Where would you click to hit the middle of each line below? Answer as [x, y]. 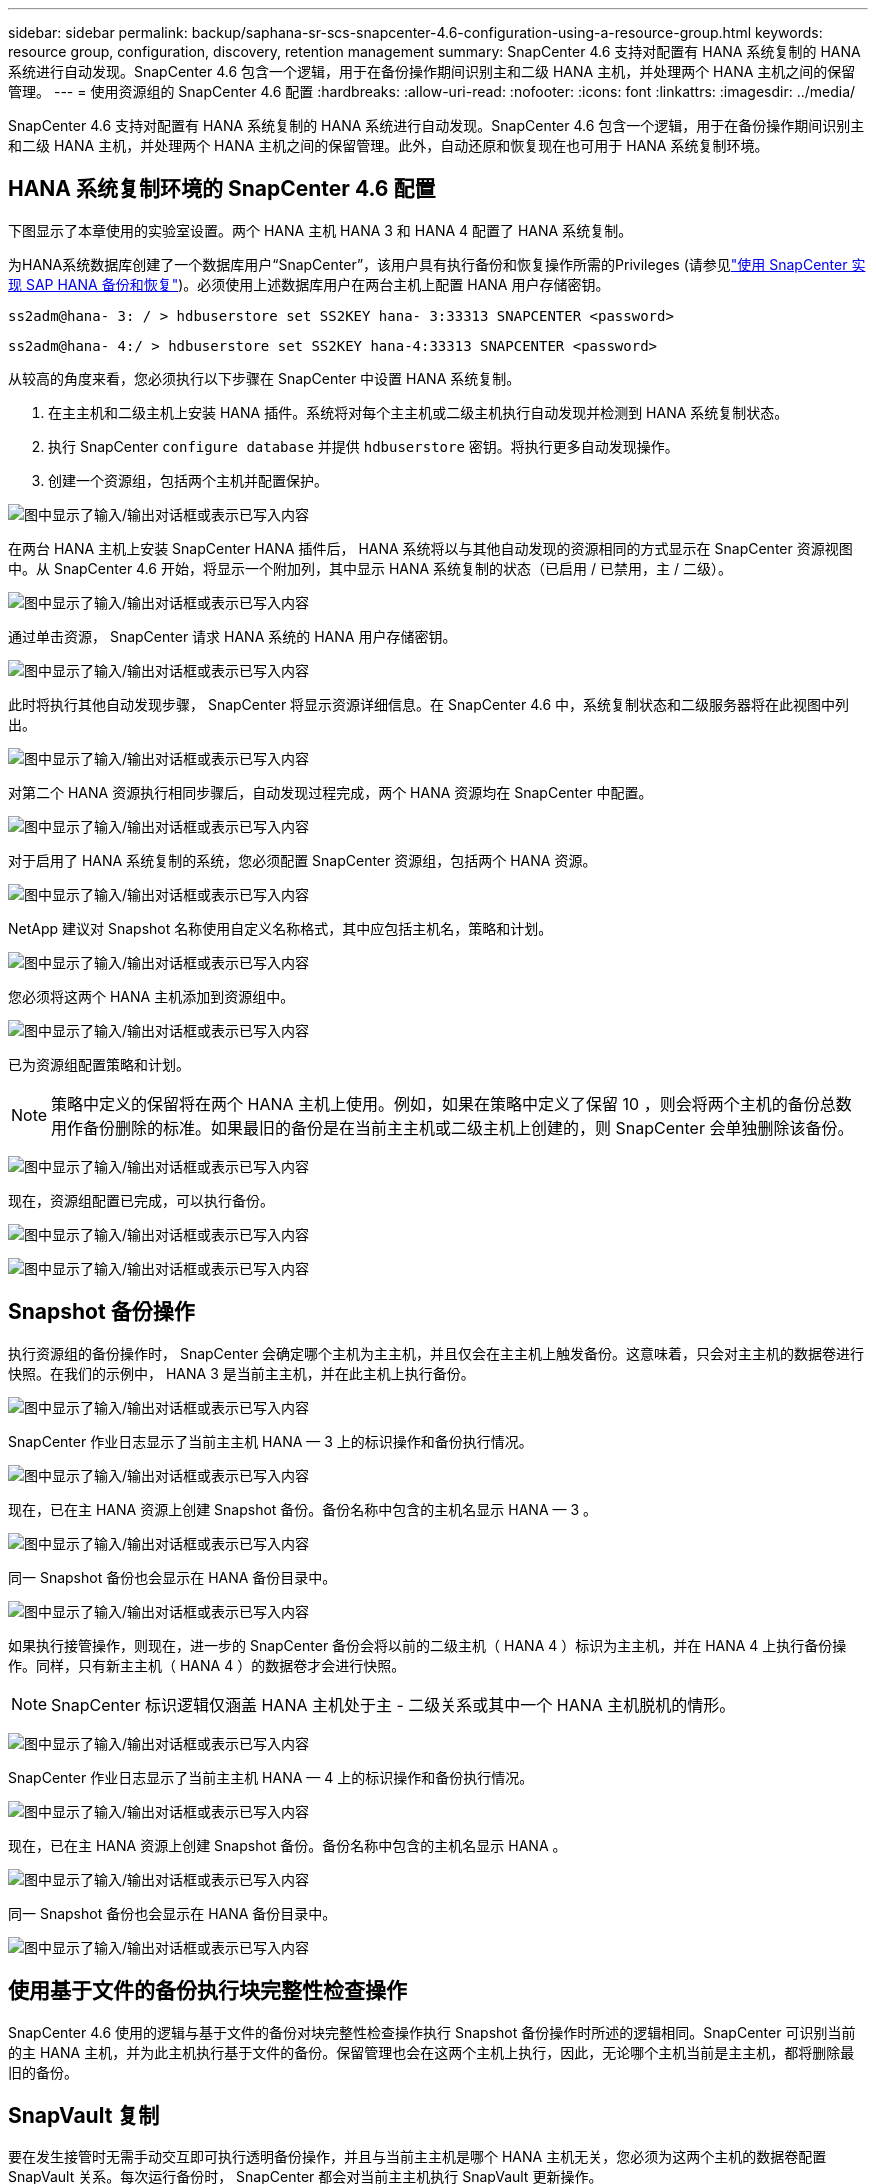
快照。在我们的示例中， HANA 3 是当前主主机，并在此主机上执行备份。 [241, 1373]
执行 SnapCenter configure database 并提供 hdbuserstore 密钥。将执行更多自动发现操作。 [363, 446]
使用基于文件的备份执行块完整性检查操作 [207, 1991]
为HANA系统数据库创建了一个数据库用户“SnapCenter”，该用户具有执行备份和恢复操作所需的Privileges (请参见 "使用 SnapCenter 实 [437, 264]
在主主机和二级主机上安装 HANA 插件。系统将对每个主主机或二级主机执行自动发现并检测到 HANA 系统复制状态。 [418, 412]
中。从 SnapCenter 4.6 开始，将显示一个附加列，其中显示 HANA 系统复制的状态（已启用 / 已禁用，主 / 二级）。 [370, 568]
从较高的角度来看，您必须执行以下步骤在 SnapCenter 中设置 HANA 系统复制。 [264, 378]
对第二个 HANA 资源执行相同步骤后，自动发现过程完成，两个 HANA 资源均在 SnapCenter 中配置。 [330, 792]
